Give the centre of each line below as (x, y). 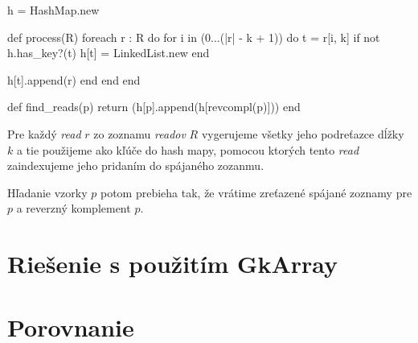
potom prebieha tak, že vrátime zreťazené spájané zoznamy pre (256, 192)
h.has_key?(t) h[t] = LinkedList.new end (109, 53)
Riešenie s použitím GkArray (173, 264)
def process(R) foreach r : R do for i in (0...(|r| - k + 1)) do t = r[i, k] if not (194, 37)
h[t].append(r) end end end (74, 79)
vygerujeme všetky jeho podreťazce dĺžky (303, 133)
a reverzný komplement (74, 208)
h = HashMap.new (53, 10)
